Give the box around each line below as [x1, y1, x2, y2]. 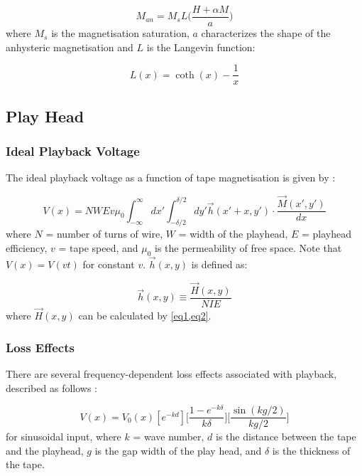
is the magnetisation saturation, [51, 26, 190, 41]
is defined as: [191, 257, 248, 271]
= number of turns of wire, [45, 226, 163, 241]
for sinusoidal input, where [6, 429, 121, 444]
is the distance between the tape [216, 429, 356, 444]
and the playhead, [6, 443, 84, 458]
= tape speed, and [58, 240, 138, 255]
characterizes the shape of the [201, 26, 331, 41]
